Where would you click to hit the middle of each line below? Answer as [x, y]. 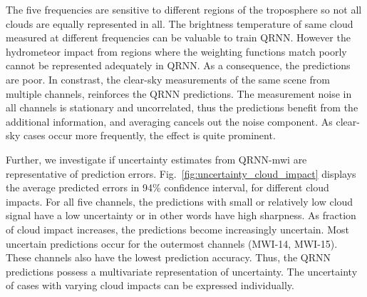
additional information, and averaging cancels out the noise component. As [169, 121]
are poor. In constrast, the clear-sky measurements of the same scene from [168, 79]
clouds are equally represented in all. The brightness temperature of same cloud [180, 23]
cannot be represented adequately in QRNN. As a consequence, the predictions [178, 65]
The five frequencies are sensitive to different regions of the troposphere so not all [184, 9]
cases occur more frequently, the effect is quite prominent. [149, 135]
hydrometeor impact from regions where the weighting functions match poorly [176, 51]
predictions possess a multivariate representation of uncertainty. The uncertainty [182, 271]
